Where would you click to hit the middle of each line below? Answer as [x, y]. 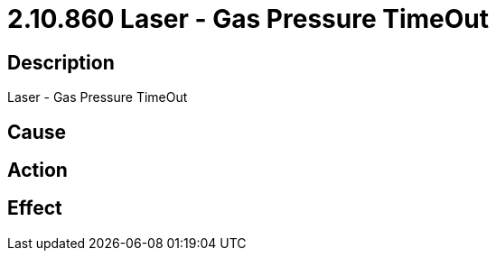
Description [61, 62]
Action [37, 170]
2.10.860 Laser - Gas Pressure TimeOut [248, 19]
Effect [35, 208]
